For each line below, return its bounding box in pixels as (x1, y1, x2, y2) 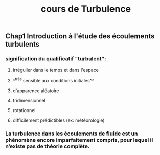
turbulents (5, 40, 40, 49)
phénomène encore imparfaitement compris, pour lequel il (5, 137, 153, 144)
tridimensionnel (12, 98, 46, 104)
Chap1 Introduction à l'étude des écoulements (5, 32, 155, 41)
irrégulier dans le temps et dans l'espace (12, 67, 99, 73)
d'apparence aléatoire (12, 87, 59, 94)
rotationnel (12, 107, 36, 114)
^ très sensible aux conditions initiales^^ (12, 77, 95, 84)
